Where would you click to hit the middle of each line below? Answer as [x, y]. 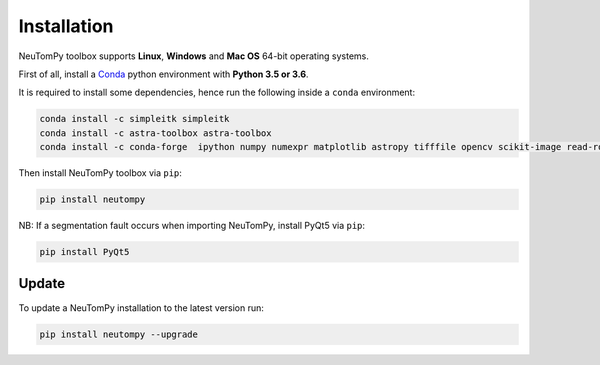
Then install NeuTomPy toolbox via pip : [100, 173]
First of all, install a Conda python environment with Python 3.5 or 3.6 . [163, 74]
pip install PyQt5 [84, 252]
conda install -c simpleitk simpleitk [134, 119]
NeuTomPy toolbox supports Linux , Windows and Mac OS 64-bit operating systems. [194, 56]
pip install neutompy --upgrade [119, 334]
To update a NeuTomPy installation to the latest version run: [141, 307]
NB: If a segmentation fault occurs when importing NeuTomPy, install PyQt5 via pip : [191, 226]
